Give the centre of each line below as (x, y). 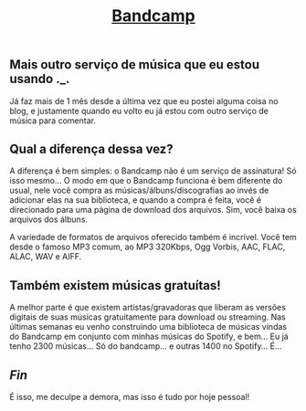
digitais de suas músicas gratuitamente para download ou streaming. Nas (148, 317)
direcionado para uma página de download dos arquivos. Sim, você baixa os (153, 210)
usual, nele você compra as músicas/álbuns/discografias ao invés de (139, 190)
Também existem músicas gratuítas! (115, 285)
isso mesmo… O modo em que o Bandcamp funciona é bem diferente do (146, 181)
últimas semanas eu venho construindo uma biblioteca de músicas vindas (148, 327)
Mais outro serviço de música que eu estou (135, 65)
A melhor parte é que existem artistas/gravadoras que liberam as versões (148, 308)
